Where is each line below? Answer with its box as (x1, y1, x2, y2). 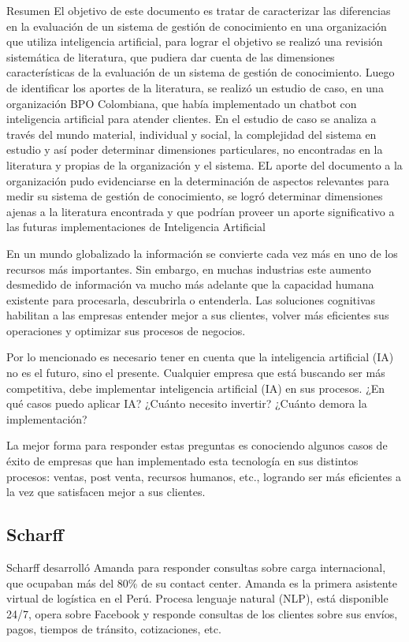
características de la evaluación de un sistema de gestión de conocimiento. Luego (6, 64, 395, 80)
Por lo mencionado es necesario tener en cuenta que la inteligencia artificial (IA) (6, 349, 394, 365)
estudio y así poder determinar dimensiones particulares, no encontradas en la (6, 141, 383, 158)
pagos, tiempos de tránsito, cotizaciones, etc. (6, 621, 221, 637)
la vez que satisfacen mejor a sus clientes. (6, 483, 206, 500)
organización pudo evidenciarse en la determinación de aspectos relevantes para (6, 172, 389, 188)
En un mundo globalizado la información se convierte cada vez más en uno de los (6, 244, 398, 261)
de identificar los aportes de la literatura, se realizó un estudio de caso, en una (6, 79, 384, 95)
